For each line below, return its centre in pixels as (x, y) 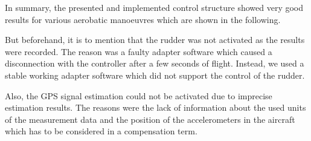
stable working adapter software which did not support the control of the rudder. (155, 75)
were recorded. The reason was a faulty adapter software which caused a (139, 51)
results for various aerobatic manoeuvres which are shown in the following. (143, 19)
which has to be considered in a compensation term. (101, 131)
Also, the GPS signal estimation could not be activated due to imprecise (139, 95)
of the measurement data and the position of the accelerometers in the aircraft (150, 119)
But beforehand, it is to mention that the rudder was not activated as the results (155, 40)
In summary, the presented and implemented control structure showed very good (154, 7)
